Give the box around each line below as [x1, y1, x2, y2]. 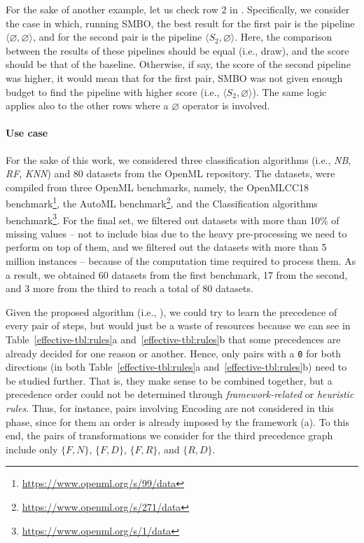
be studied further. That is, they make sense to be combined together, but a [6, 373, 332, 387]
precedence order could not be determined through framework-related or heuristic [6, 387, 354, 401]
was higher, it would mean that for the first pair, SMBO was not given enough [6, 70, 343, 85]
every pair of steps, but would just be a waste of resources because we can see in [6, 318, 351, 333]
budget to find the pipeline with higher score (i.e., [6, 84, 220, 99]
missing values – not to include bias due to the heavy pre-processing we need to [6, 226, 347, 240]
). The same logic [252, 84, 327, 99]
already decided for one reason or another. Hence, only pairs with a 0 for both [6, 345, 341, 360]
